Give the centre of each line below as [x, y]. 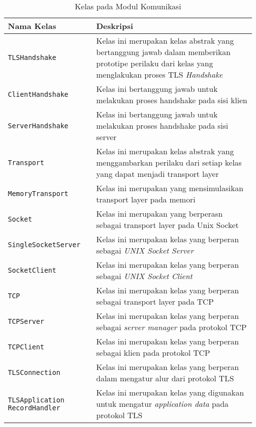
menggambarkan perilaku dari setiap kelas [169, 162]
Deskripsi [115, 26]
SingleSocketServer [44, 245]
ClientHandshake [38, 94]
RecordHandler [34, 408]
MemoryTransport [38, 194]
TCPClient [26, 347]
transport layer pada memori [146, 199]
